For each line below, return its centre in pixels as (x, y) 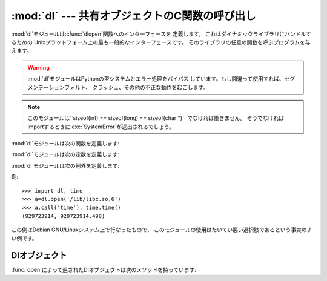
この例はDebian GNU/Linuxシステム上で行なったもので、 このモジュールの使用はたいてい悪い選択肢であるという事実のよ (162, 230)
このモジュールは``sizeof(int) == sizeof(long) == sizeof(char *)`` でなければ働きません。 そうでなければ (156, 118)
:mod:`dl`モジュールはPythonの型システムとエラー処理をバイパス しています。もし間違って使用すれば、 (156, 79)
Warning (38, 67)
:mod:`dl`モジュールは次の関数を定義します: (65, 144)
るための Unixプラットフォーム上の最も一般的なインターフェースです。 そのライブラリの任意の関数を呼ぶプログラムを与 (161, 42)
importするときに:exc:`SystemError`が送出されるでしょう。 (101, 127)
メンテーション (46, 87)
